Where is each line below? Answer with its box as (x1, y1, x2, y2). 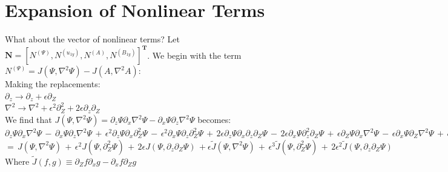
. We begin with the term (147, 48, 242, 61)
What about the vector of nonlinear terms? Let (5, 33, 180, 45)
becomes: (197, 113, 231, 125)
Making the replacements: (5, 78, 100, 90)
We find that (5, 113, 52, 125)
